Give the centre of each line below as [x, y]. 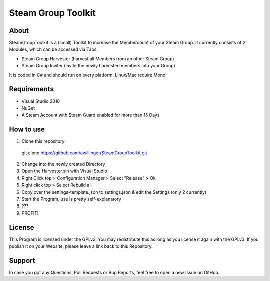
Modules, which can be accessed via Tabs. [54, 49]
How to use [27, 130]
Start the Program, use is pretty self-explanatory [72, 199]
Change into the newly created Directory [63, 164]
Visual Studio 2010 [41, 101]
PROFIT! [30, 213]
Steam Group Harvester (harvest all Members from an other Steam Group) [98, 59]
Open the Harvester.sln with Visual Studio [64, 171]
